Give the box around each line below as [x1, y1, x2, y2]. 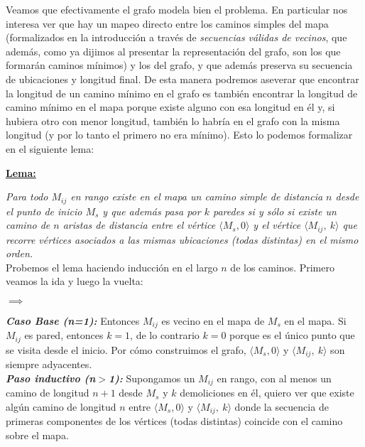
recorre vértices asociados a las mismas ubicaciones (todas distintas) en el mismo [6, 232, 359, 247]
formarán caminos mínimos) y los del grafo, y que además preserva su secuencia [6, 58, 353, 72]
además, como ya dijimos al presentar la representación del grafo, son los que [6, 43, 341, 58]
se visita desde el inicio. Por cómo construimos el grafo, [6, 342, 246, 357]
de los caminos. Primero [230, 259, 334, 274]
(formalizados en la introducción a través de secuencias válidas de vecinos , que [6, 30, 347, 45]
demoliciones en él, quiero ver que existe [180, 385, 354, 400]
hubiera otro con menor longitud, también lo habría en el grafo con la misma [6, 113, 340, 128]
